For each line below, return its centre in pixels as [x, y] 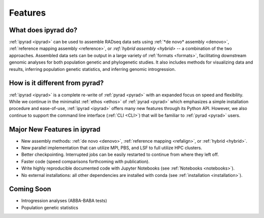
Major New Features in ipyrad [55, 129]
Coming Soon [30, 189]
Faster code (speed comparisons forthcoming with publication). [86, 161]
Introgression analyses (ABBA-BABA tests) [64, 201]
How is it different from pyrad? [56, 83]
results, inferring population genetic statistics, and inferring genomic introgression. [92, 69]
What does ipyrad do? [43, 30]
